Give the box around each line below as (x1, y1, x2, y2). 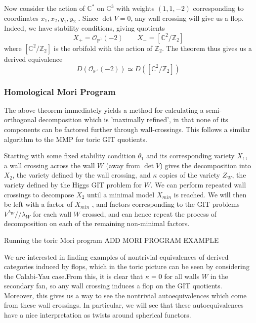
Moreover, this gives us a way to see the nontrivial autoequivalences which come (4, 290, 247, 300)
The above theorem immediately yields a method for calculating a (4, 104, 204, 115)
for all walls (164, 271, 200, 281)
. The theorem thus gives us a (162, 43, 252, 53)
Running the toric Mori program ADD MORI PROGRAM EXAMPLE (4, 234, 219, 245)
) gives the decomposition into (160, 160, 251, 170)
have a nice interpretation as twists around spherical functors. (4, 310, 191, 320)
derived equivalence (4, 53, 63, 64)
